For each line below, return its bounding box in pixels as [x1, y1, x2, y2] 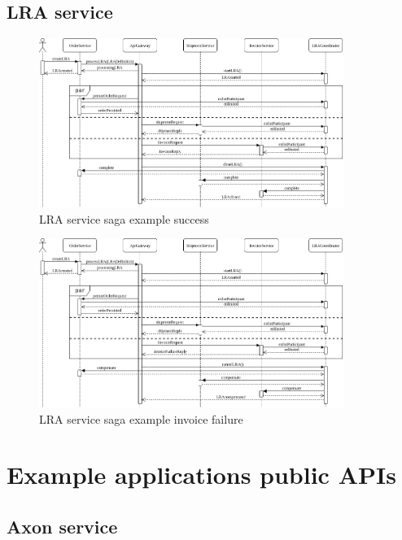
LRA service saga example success [39, 210, 209, 227]
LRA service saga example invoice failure [39, 410, 243, 427]
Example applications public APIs [7, 458, 396, 491]
